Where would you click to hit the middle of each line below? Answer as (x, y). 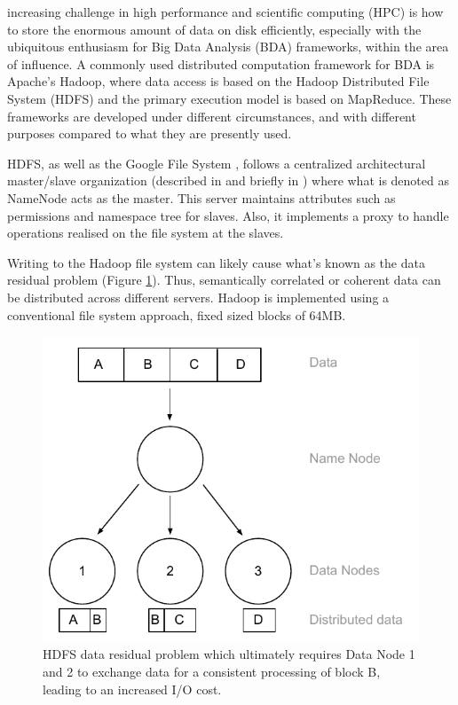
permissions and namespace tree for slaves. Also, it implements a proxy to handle (228, 215)
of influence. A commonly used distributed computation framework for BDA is (221, 63)
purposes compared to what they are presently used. (150, 133)
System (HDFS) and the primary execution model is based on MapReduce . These (229, 98)
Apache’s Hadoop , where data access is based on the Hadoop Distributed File (218, 81)
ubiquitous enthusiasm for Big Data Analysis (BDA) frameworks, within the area (228, 47)
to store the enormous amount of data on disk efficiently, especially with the (214, 29)
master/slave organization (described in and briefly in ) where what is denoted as (228, 180)
